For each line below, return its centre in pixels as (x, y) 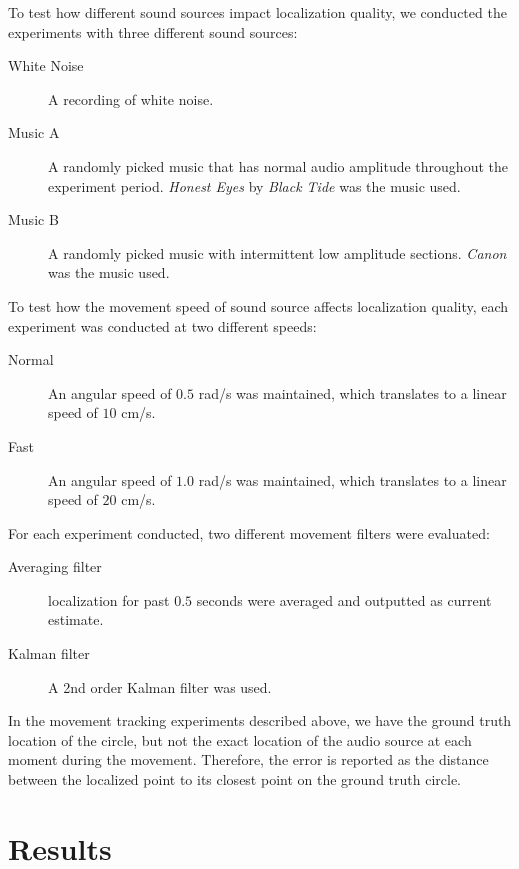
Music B (33, 219)
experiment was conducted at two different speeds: (162, 325)
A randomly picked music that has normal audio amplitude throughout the (278, 165)
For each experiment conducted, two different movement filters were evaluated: (249, 532)
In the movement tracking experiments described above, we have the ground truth (260, 720)
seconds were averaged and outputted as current (344, 599)
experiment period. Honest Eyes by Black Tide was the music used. (254, 185)
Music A (34, 132)
